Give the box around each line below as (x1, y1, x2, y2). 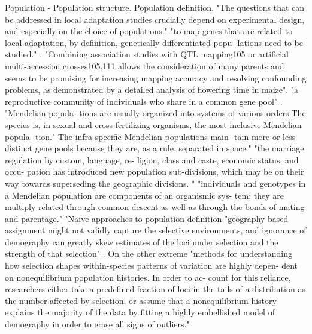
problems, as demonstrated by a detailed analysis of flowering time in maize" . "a (5, 83, 299, 96)
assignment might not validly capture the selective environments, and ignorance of (5, 224, 307, 236)
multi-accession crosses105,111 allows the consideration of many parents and (5, 59, 284, 72)
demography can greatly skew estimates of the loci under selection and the (5, 235, 278, 248)
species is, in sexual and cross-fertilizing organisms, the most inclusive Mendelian (5, 118, 302, 130)
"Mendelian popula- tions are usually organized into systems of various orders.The (5, 107, 306, 119)
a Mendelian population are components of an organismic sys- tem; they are (5, 189, 284, 201)
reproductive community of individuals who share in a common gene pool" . (5, 95, 283, 107)
